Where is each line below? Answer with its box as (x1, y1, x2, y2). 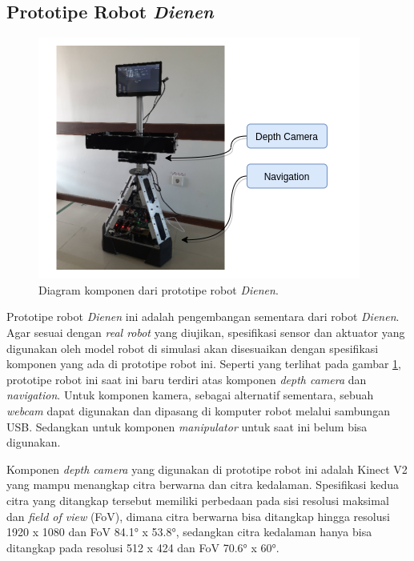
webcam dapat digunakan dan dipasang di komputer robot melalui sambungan (6, 402, 390, 419)
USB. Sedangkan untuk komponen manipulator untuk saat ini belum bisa (6, 418, 368, 435)
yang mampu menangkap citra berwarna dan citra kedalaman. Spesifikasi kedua (6, 476, 399, 493)
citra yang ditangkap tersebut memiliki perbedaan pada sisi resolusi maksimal (6, 491, 389, 508)
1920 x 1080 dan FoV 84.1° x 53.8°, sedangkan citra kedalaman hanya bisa (6, 523, 372, 540)
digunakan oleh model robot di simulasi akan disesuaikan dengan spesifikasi (6, 339, 379, 356)
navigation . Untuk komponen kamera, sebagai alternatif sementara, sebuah (6, 387, 374, 403)
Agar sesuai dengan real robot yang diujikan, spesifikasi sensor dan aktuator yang (6, 323, 405, 340)
